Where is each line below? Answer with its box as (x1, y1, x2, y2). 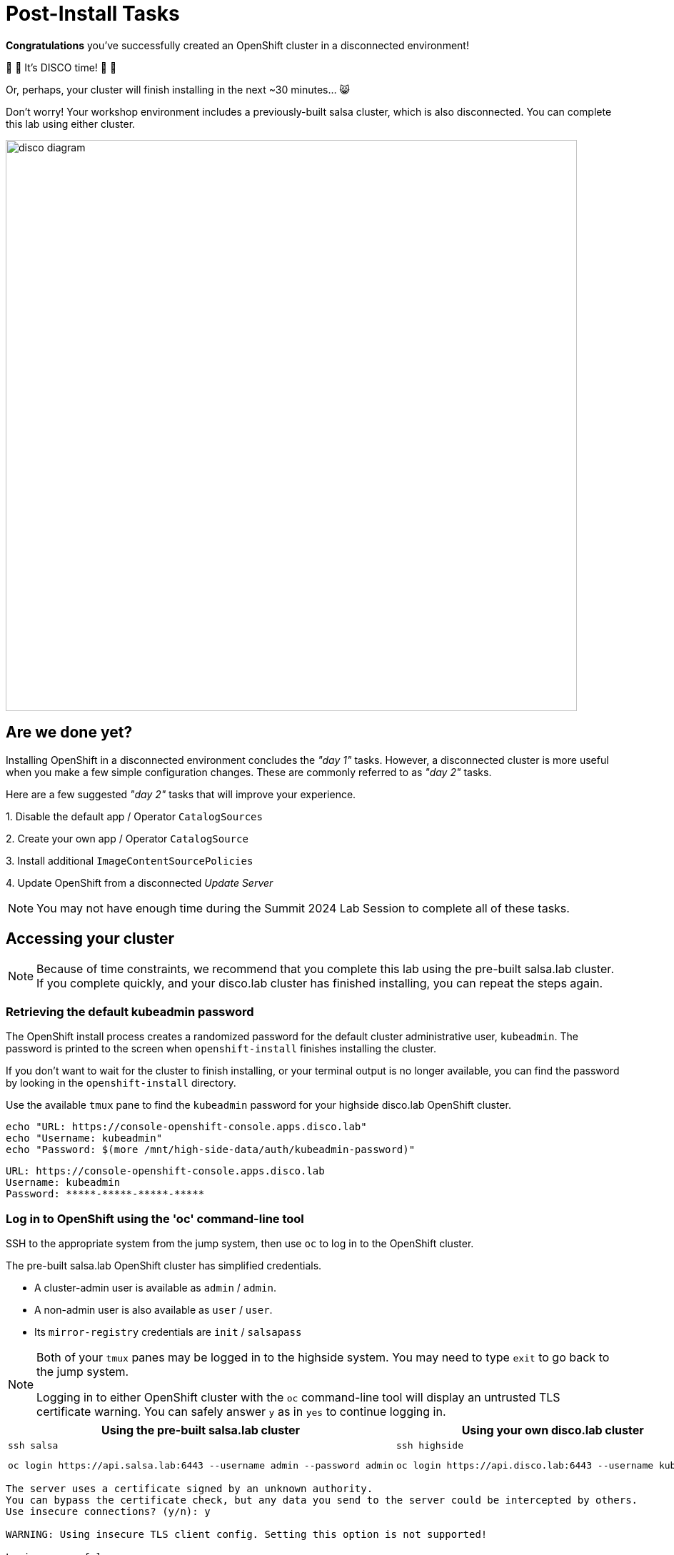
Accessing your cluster (6, 930, 175, 948)
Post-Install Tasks (6, 1, 180, 26)
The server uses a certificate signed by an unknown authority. (6, 1482, 373, 1494)
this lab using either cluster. (6, 117, 136, 130)
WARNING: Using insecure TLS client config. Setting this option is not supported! (6, 1528, 488, 1540)
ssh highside (396, 1439, 463, 1451)
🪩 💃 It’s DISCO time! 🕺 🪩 (6, 61, 117, 74)
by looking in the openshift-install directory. (6, 1077, 236, 1089)
